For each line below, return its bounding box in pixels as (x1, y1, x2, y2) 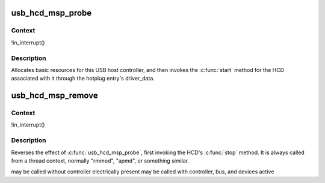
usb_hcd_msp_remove (11, 91, 99, 101)
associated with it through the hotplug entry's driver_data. (11, 75, 155, 82)
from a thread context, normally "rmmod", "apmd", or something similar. (11, 157, 190, 164)
